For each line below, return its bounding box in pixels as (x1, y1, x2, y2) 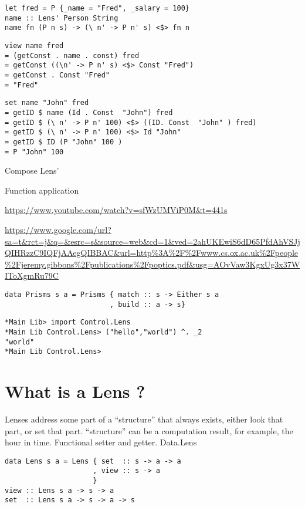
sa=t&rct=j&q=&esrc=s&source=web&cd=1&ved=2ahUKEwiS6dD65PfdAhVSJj (5, 235, 300, 247)
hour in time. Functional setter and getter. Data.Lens (5, 436, 197, 448)
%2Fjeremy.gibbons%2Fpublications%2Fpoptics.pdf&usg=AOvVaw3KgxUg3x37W (5, 258, 300, 270)
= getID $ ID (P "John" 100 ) (5, 137, 123, 146)
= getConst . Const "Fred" (5, 70, 110, 79)
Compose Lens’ (5, 164, 59, 177)
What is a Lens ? (5, 379, 145, 403)
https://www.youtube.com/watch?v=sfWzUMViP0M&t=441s (5, 204, 228, 216)
